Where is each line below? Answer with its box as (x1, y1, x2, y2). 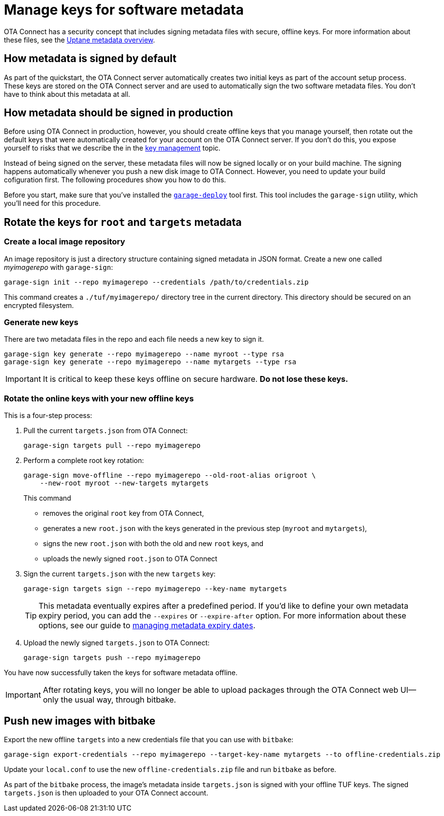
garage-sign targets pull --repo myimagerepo (23, 441, 201, 450)
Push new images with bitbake (4, 714, 156, 727)
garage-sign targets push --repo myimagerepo (23, 654, 201, 662)
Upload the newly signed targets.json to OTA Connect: (23, 639, 210, 647)
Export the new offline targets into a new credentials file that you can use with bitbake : (4, 735, 294, 744)
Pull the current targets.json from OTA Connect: (23, 426, 188, 435)
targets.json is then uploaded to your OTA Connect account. (4, 789, 209, 797)
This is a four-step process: (4, 411, 92, 420)
